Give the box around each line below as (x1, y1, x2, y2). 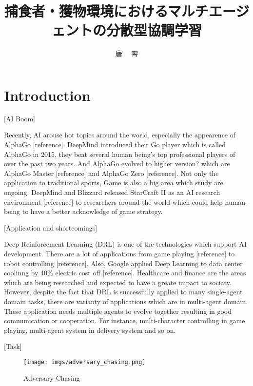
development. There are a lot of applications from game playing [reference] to (4, 248, 235, 258)
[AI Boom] (4, 113, 35, 123)
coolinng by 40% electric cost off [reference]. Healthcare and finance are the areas (4, 268, 246, 278)
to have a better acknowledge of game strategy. (22, 206, 163, 216)
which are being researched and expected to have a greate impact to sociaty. (4, 277, 232, 287)
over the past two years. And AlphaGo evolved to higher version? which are (4, 158, 230, 169)
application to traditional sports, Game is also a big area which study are (4, 177, 223, 188)
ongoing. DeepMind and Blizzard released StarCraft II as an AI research (4, 187, 220, 197)
